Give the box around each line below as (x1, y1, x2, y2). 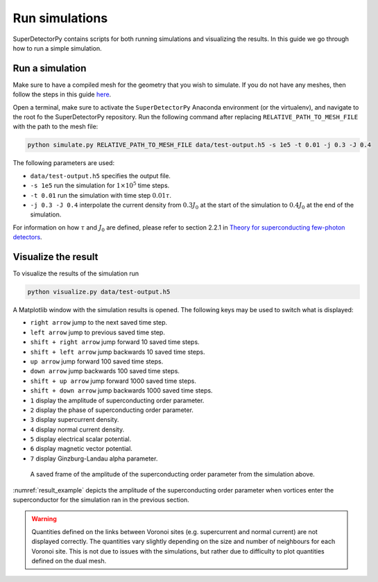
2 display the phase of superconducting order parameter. (30, 406, 194, 414)
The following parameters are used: (12, 159, 114, 167)
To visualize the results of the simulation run (12, 269, 139, 277)
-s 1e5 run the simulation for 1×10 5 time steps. (30, 180, 170, 190)
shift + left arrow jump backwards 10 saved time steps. (30, 348, 205, 356)
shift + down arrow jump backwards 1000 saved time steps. (30, 386, 213, 395)
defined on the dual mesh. (31, 556, 107, 565)
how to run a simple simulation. (12, 44, 102, 52)
